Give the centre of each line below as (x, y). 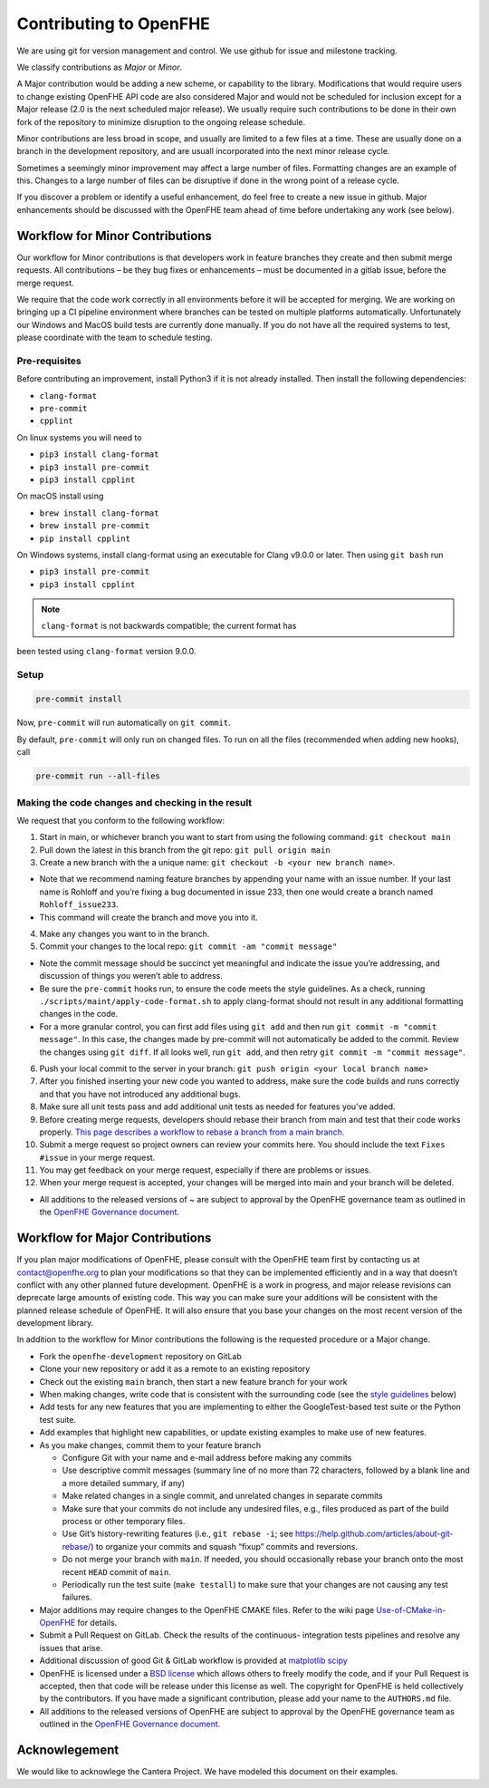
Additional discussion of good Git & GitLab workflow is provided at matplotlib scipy (193, 1661)
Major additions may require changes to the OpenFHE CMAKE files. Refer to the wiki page (207, 1609)
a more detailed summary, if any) (124, 1483)
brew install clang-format (99, 513)
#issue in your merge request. (97, 1157)
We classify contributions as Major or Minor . (100, 67)
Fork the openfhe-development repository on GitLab (140, 1356)
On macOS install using (60, 496)
